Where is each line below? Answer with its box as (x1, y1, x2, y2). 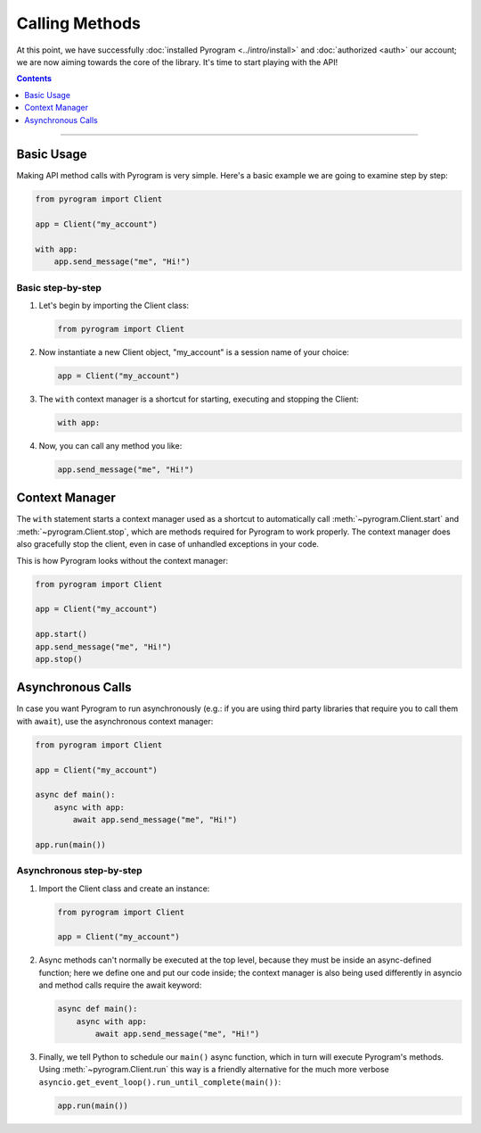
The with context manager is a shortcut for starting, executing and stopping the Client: (38, 393, 360, 405)
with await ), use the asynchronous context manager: (16, 715, 214, 726)
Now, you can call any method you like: (38, 440, 183, 451)
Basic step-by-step (16, 281, 102, 294)
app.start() (35, 629, 88, 640)
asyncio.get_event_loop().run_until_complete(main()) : (38, 1076, 281, 1088)
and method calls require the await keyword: (38, 980, 202, 990)
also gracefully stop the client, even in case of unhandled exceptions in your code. (16, 539, 320, 550)
